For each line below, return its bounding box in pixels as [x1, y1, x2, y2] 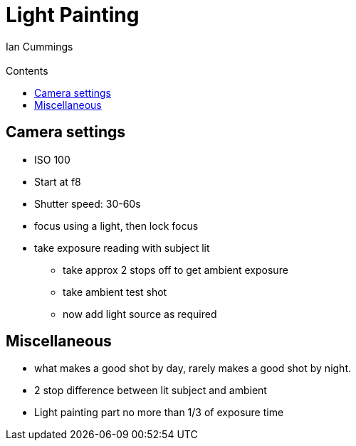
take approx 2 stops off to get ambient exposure [63, 263, 288, 276]
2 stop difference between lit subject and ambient [34, 384, 267, 397]
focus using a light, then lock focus [34, 219, 199, 232]
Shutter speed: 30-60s [34, 197, 141, 210]
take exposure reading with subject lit [34, 241, 210, 254]
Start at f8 [34, 175, 81, 188]
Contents [6, 64, 48, 77]
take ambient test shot [63, 285, 167, 298]
